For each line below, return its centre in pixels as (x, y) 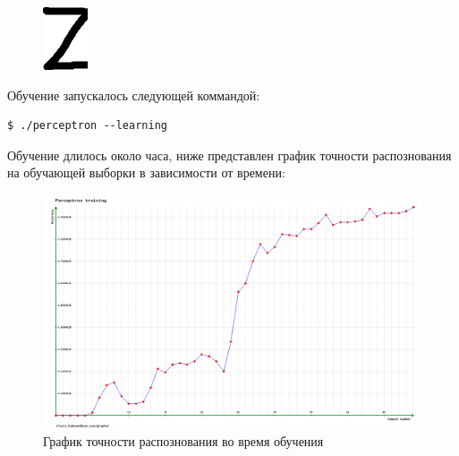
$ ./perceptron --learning (87, 126)
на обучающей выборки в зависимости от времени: (146, 172)
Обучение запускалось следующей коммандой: (134, 95)
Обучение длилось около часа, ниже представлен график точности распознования (229, 155)
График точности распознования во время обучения (183, 440)
